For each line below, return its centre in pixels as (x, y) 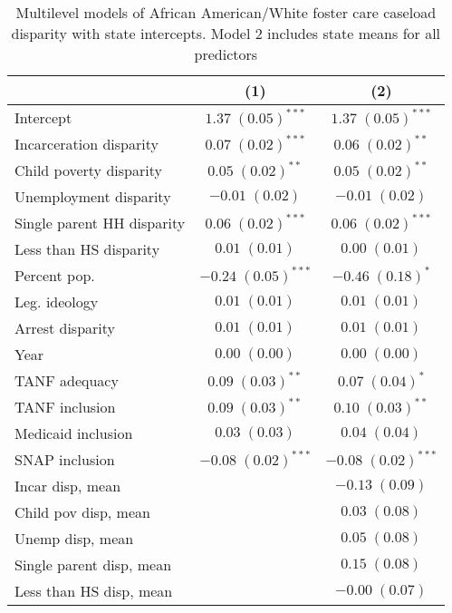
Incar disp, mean (68, 486)
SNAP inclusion (65, 459)
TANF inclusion (65, 407)
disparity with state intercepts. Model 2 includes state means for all (226, 33)
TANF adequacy (67, 380)
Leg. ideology (57, 302)
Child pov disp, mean (82, 512)
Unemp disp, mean (74, 538)
